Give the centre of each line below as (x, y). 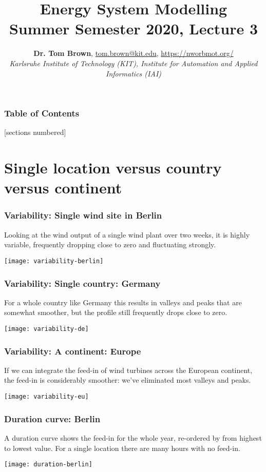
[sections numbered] (35, 132)
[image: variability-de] (46, 329)
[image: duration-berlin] (48, 465)
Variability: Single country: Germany (82, 283)
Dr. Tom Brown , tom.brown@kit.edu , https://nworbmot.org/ (134, 53)
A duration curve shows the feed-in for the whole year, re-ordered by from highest (133, 437)
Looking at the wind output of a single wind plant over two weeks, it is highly (127, 234)
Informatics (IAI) (134, 73)
